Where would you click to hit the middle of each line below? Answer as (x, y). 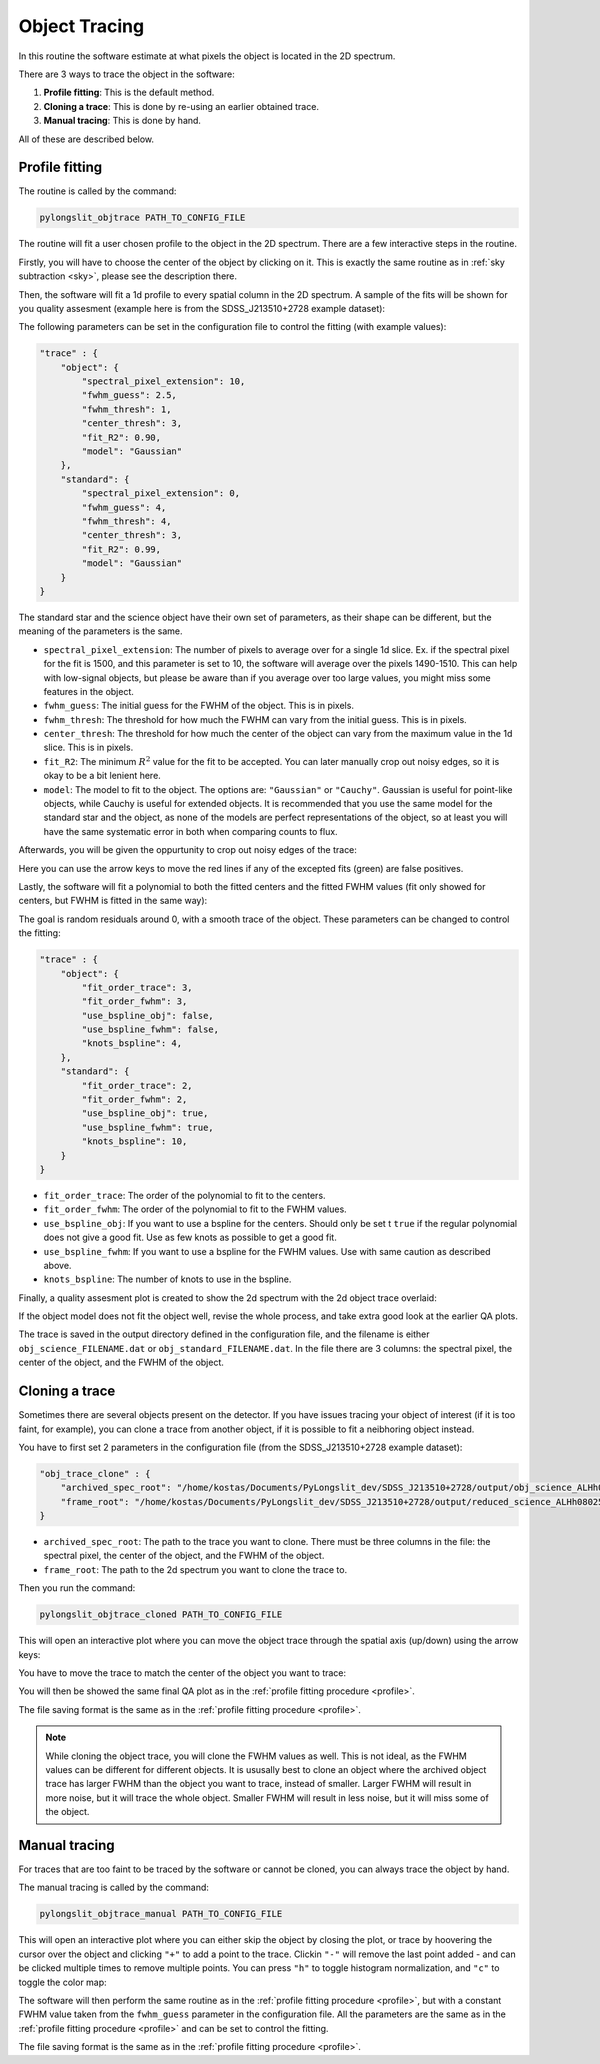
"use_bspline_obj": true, (145, 1113)
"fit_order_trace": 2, (137, 1085)
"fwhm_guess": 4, (124, 507)
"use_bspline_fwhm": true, (147, 1127)
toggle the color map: (62, 1982)
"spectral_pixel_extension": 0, (160, 493)
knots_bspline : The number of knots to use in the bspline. (167, 1279)
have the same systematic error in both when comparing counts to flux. (191, 831)
